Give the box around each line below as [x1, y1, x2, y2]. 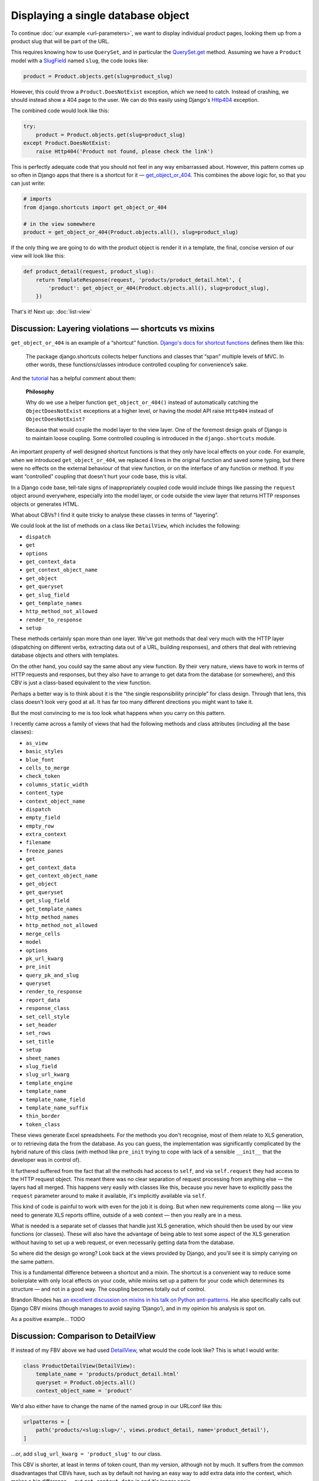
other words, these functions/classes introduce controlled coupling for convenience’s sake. [25, 361, 248, 368]
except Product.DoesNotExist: [23, 140, 111, 146]
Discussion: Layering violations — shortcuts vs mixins [11, 323, 215, 334]
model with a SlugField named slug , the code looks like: [11, 57, 149, 64]
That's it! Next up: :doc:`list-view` [11, 308, 92, 315]
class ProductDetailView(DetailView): [23, 1363, 136, 1369]
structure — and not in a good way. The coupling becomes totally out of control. [11, 1286, 206, 1293]
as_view [25, 739, 48, 746]
